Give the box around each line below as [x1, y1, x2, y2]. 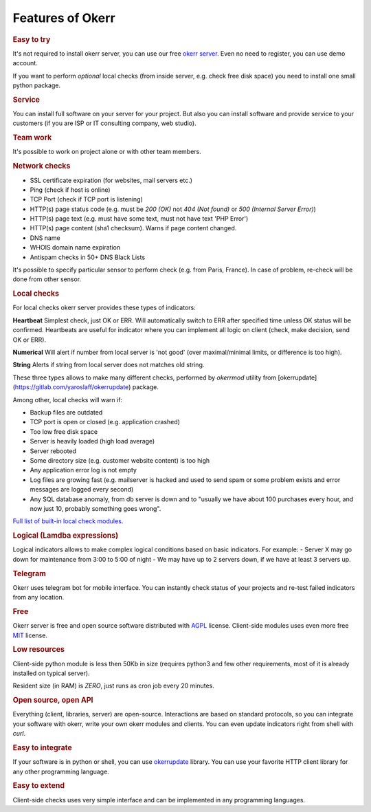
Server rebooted [30, 447, 77, 455]
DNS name [30, 234, 61, 242]
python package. [12, 81, 61, 89]
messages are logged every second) [30, 485, 134, 494]
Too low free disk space [30, 427, 98, 436]
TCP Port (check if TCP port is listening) [30, 195, 144, 204]
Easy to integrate [12, 743, 72, 753]
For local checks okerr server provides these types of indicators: [12, 303, 196, 312]
